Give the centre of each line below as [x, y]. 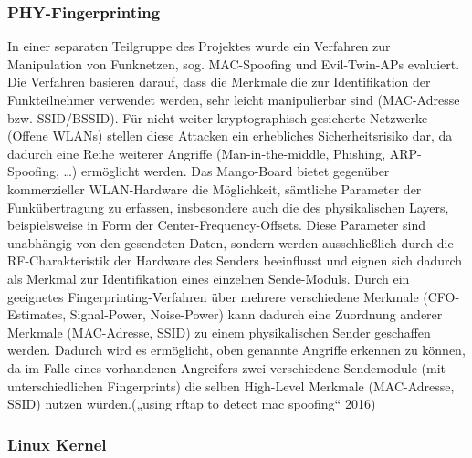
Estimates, [37, 314]
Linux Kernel [57, 444]
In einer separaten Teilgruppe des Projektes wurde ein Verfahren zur [199, 46]
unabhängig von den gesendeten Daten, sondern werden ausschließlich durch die [231, 242]
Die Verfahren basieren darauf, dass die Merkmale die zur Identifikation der [219, 82]
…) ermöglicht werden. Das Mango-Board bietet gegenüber [226, 171]
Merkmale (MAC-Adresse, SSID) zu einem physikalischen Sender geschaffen [219, 332]
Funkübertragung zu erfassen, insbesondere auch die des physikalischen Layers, [228, 207]
